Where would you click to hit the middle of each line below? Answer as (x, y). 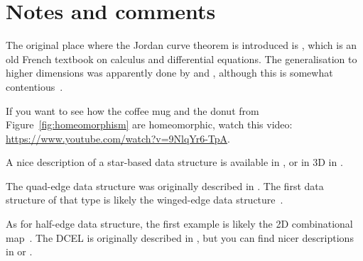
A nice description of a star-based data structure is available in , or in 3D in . (174, 162)
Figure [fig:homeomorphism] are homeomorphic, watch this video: (149, 124)
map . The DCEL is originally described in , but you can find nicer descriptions (180, 237)
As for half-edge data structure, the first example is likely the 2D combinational (179, 224)
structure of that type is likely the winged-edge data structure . (145, 200)
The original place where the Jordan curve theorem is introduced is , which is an (181, 45)
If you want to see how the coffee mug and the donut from (132, 110)
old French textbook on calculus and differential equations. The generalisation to (181, 59)
